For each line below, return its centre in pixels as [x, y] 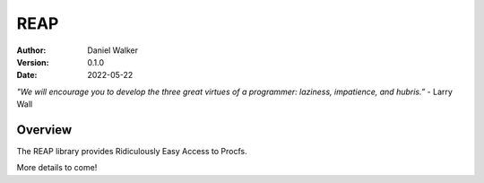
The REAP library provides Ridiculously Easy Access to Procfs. [132, 152]
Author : [31, 50]
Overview [44, 130]
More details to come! [57, 168]
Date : [27, 75]
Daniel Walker [113, 50]
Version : [33, 62]
